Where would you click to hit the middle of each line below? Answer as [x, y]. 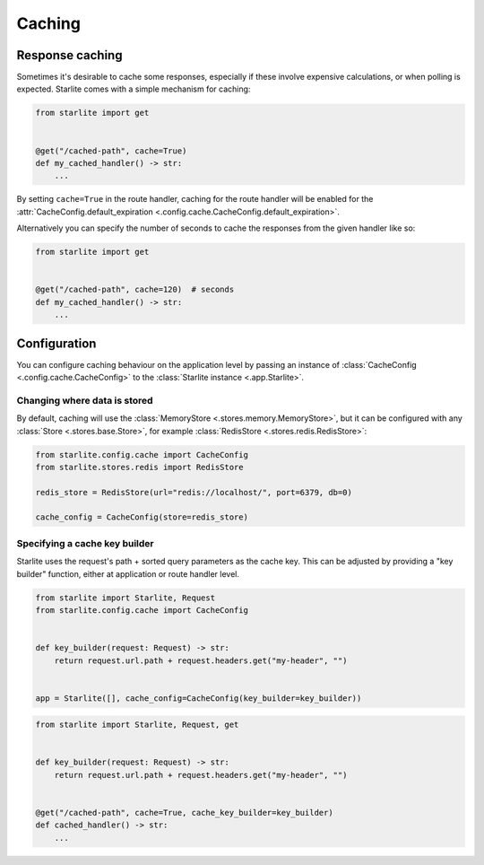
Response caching [69, 55]
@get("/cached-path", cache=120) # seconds [135, 290]
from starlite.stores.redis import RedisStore [139, 467]
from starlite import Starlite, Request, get [137, 725]
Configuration [56, 343]
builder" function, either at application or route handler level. [128, 573]
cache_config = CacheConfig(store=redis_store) [142, 517]
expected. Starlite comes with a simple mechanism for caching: [134, 89]
